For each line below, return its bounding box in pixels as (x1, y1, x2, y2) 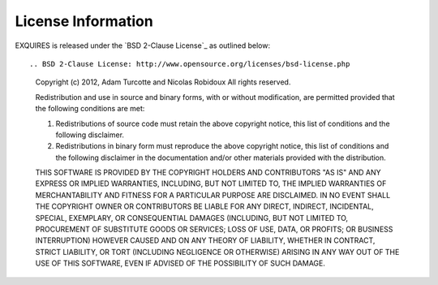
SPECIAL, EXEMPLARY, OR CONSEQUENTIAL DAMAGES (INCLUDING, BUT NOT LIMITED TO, (35, 213, 349, 222)
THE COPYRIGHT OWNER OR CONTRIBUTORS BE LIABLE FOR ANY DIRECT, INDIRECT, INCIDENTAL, (35, 201, 375, 211)
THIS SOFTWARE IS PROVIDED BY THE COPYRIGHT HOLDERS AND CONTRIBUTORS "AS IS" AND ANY (35, 167, 381, 178)
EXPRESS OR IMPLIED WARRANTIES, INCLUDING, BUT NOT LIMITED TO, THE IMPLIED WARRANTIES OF (35, 179, 387, 188)
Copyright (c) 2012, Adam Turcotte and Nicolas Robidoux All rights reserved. (35, 77, 291, 87)
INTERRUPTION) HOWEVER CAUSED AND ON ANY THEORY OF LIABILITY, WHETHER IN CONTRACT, (35, 235, 376, 245)
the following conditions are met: (35, 104, 145, 114)
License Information (15, 12, 153, 30)
